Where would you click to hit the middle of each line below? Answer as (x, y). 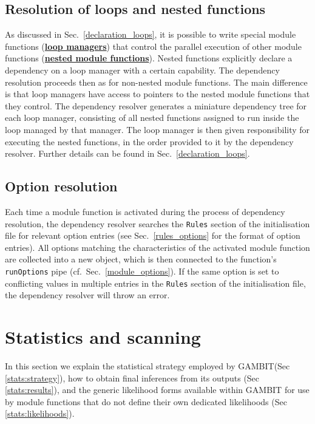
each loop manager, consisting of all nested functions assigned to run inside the (152, 118)
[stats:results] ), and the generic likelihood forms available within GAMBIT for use (157, 390)
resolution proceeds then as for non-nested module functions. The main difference (156, 82)
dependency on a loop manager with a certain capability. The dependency (142, 70)
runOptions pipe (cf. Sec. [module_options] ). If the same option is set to (142, 271)
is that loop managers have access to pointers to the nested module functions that (157, 94)
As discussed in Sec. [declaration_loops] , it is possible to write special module (151, 34)
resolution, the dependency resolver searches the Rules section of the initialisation (157, 223)
